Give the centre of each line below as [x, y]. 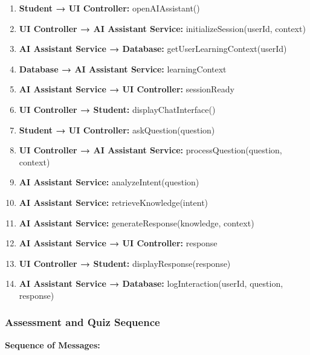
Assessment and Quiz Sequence [82, 322]
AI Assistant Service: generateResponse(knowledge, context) [137, 222]
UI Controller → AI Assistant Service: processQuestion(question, [150, 150]
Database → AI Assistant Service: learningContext [123, 69]
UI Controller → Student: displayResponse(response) [125, 263]
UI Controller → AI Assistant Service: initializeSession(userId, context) [162, 28]
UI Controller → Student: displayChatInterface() [117, 109]
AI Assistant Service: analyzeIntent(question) [109, 182]
